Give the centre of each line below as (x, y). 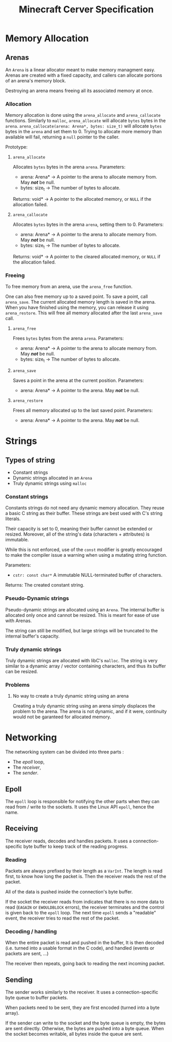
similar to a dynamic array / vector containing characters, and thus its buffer (86, 666)
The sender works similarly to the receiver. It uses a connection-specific (82, 992)
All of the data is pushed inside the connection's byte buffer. (69, 892)
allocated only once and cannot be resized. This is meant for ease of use (82, 615)
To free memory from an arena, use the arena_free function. (69, 287)
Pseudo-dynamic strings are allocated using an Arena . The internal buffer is (85, 610)
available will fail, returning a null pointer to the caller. (62, 137)
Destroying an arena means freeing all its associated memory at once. (79, 91)
